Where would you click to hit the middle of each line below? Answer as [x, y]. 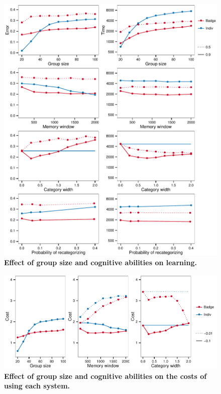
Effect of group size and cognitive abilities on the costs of [105, 376]
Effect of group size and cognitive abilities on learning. [100, 262]
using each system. [37, 386]
